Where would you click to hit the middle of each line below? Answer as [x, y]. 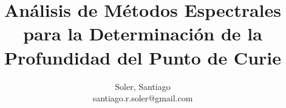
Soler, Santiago [143, 86]
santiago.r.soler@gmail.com [143, 98]
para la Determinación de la [143, 33]
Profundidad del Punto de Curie [142, 57]
